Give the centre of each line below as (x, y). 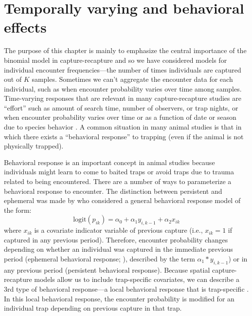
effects (25, 27)
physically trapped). (34, 146)
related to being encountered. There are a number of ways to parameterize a (118, 181)
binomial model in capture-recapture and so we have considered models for (116, 60)
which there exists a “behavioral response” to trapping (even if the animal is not (124, 136)
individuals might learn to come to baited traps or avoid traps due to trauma (119, 172)
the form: (18, 210)
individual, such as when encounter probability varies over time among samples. (123, 88)
